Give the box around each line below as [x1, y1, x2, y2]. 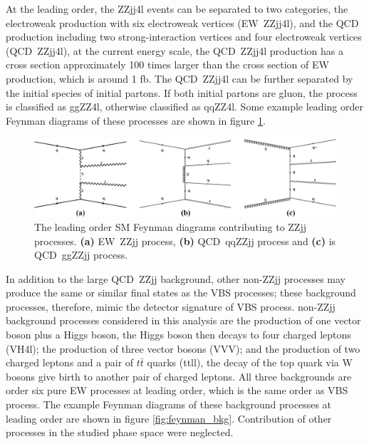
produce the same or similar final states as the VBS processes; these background [6, 285, 356, 300]
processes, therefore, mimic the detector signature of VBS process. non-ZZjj [6, 299, 336, 314]
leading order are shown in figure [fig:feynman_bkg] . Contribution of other [6, 411, 332, 425]
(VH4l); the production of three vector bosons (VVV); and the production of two [6, 341, 360, 356]
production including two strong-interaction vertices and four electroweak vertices [6, 29, 362, 44]
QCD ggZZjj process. [34, 247, 128, 262]
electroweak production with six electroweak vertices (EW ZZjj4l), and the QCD [6, 15, 359, 30]
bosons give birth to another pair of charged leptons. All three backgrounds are [6, 368, 352, 383]
